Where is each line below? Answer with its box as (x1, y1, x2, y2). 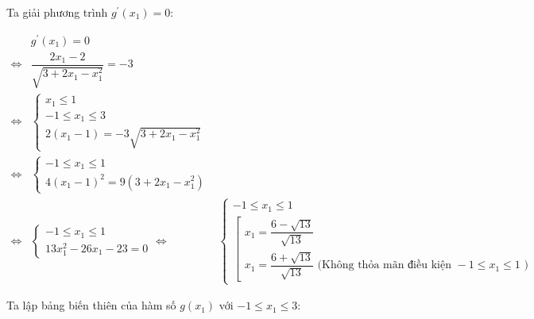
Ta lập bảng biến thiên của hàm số (6, 297, 176, 313)
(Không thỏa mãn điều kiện (317, 259, 451, 271)
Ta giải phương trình (6, 4, 108, 20)
